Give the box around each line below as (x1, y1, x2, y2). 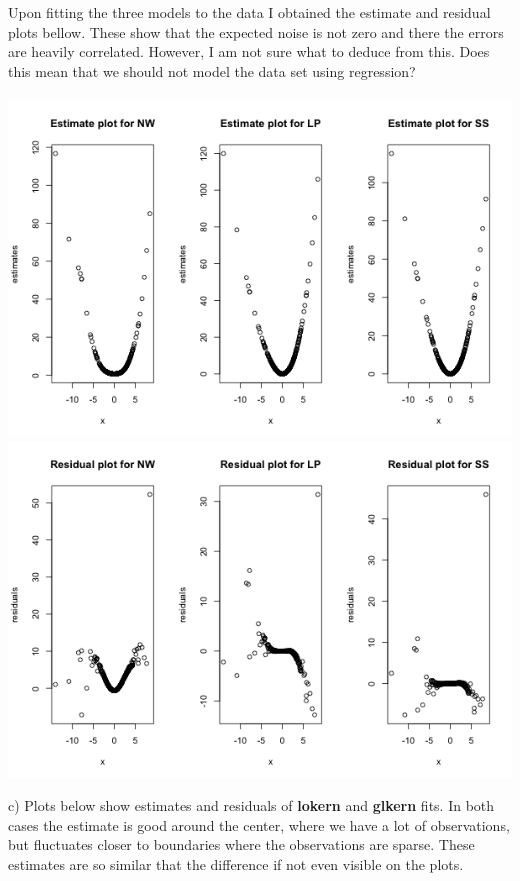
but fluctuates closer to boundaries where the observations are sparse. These (8, 834, 475, 855)
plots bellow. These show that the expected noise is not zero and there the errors (8, 21, 504, 42)
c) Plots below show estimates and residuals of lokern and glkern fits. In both (8, 795, 495, 816)
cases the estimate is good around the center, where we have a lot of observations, (8, 814, 510, 835)
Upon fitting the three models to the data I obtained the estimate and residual (8, 2, 491, 22)
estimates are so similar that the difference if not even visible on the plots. (8, 853, 464, 874)
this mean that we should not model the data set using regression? (8, 60, 416, 81)
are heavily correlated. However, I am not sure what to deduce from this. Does (8, 41, 490, 62)
